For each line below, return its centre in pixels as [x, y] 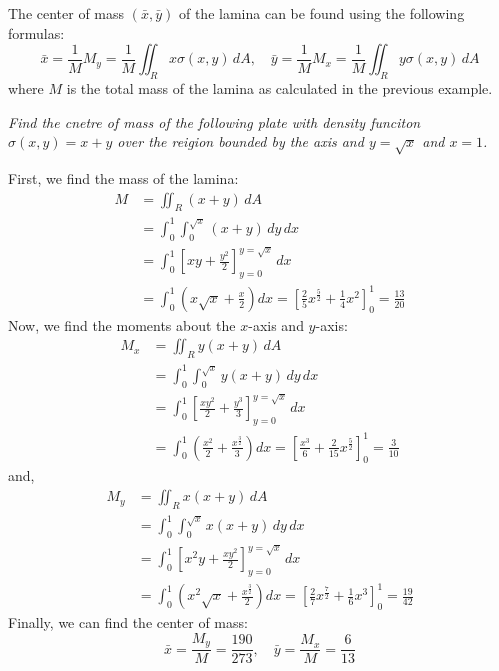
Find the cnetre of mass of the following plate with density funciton [214, 121]
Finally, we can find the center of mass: [128, 622]
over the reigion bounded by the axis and [240, 141]
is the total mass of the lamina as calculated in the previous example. [279, 87]
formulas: [36, 32]
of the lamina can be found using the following [321, 13]
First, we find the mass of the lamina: [123, 177]
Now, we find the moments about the [122, 324]
